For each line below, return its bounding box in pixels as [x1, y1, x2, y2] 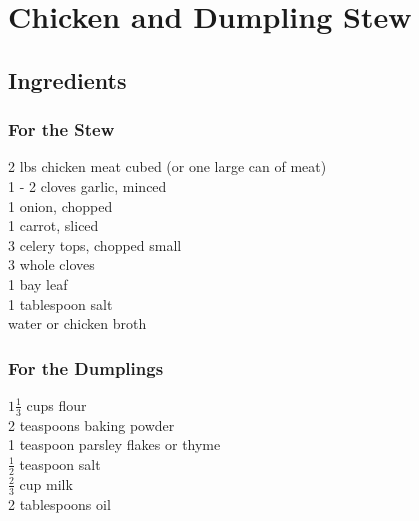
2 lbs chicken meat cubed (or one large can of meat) [8, 156, 327, 177]
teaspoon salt [19, 453, 101, 474]
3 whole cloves [8, 254, 95, 275]
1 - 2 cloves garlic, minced [8, 175, 167, 196]
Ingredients [8, 64, 127, 95]
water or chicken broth [8, 313, 147, 334]
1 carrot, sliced [8, 215, 99, 236]
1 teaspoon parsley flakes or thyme [8, 434, 221, 455]
